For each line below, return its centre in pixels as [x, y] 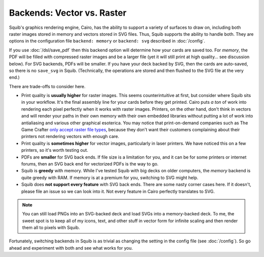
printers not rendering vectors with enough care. [70, 137]
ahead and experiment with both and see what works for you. [71, 248]
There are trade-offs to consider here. [47, 86]
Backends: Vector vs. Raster [68, 13]
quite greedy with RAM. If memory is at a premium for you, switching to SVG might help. [110, 177]
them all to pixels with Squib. [51, 228]
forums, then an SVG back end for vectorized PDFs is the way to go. [90, 164]
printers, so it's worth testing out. [55, 150]
